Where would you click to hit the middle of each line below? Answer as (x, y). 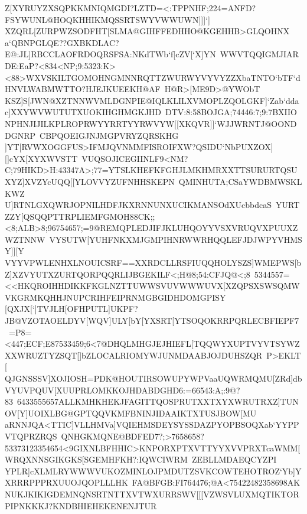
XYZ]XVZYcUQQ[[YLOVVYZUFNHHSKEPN (90, 181)
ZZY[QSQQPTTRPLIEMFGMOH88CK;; (80, 216)
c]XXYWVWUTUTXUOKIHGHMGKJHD (83, 112)
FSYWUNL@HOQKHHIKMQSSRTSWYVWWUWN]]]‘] (107, 19)
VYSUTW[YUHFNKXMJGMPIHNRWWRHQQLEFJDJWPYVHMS (176, 239)
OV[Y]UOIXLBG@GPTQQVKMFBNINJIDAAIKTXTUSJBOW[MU (131, 413)
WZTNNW (25, 239)
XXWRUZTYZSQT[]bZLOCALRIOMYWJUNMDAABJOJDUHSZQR (134, 355)
